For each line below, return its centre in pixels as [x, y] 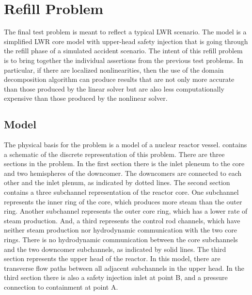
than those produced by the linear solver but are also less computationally [114, 88]
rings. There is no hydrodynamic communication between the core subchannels [121, 240]
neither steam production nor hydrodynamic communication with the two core [120, 230]
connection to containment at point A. [61, 287]
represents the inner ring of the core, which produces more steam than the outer [123, 201]
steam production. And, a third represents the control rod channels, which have [122, 220]
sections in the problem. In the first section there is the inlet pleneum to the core [124, 163]
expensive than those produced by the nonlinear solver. [86, 98]
